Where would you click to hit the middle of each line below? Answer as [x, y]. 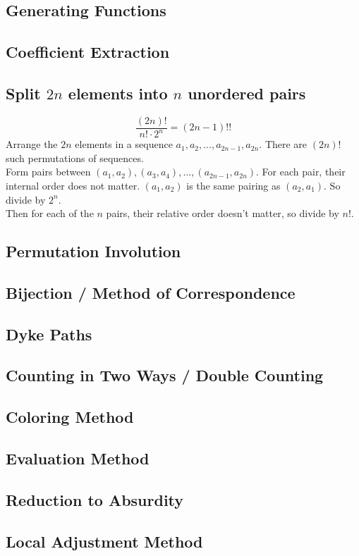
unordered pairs [247, 93]
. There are [283, 144]
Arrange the [32, 144]
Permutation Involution [93, 251]
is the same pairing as [233, 185]
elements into [118, 93]
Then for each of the [50, 213]
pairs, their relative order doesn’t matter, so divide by [223, 213]
